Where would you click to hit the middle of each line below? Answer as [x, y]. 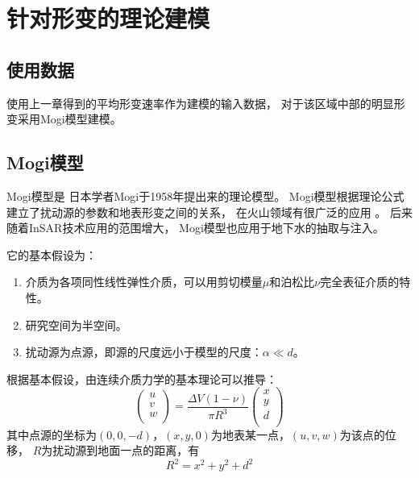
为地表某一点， [250, 434]
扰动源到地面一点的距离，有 [126, 450]
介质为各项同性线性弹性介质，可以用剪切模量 [144, 282]
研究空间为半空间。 [76, 324]
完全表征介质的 [360, 282]
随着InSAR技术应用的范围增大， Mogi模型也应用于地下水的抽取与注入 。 [195, 228]
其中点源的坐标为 [52, 434]
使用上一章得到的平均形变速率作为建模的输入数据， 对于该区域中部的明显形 [206, 103]
